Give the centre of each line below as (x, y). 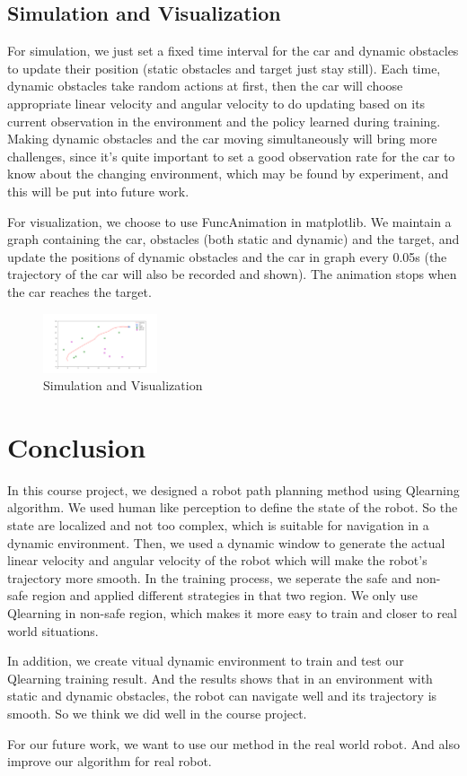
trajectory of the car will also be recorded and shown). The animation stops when (232, 274)
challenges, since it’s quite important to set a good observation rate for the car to (231, 156)
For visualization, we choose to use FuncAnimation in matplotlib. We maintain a (229, 221)
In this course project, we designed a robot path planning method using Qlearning (233, 489)
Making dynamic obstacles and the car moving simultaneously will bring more (222, 139)
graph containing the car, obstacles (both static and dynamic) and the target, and (233, 239)
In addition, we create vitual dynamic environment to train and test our (206, 661)
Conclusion (77, 446)
